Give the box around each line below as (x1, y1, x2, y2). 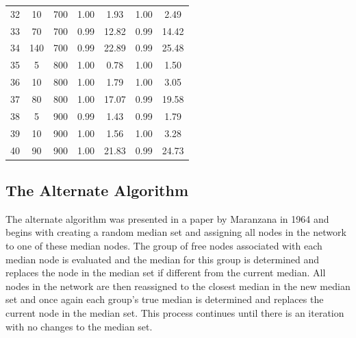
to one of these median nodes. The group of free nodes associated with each (5, 238, 322, 252)
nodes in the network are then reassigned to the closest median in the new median (5, 278, 351, 293)
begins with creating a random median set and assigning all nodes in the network (5, 225, 346, 239)
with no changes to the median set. (5, 319, 153, 333)
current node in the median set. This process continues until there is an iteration (5, 305, 344, 319)
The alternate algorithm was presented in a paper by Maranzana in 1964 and (5, 211, 329, 226)
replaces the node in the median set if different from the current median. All (5, 265, 326, 280)
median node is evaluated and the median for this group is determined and (5, 252, 320, 266)
